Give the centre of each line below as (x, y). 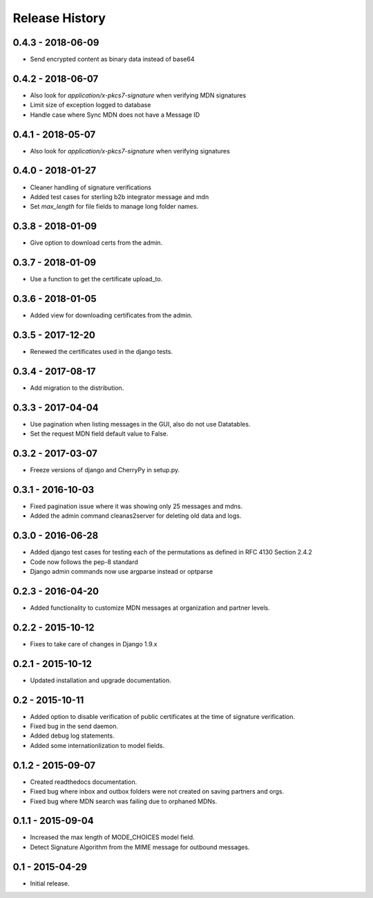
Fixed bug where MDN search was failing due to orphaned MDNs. (124, 801)
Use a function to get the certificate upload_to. (96, 279)
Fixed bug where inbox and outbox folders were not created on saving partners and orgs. (157, 792)
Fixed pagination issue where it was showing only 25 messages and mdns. (136, 506)
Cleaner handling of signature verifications (91, 187)
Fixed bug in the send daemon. (74, 727)
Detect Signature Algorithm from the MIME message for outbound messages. (140, 847)
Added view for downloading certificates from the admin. (111, 315)
